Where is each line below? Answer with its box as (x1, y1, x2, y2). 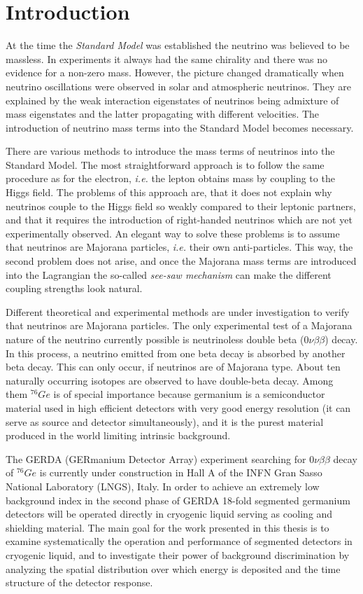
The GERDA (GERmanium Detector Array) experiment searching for (6, 451, 306, 466)
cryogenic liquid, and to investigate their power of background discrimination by (6, 547, 350, 562)
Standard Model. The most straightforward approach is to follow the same (6, 157, 325, 172)
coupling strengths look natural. (6, 281, 143, 296)
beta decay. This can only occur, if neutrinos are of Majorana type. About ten (6, 359, 341, 374)
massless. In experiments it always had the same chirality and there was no (6, 51, 327, 66)
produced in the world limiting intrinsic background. (6, 428, 231, 443)
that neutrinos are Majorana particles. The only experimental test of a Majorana (6, 318, 353, 333)
